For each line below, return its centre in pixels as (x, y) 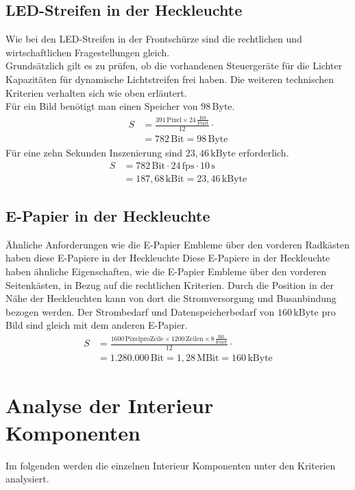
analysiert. (27, 479)
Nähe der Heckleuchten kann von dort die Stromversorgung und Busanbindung (171, 298)
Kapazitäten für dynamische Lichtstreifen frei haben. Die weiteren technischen (170, 79)
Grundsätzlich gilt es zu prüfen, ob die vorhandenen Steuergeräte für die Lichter (174, 66)
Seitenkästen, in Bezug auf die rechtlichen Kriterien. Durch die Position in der (170, 284)
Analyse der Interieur (110, 405)
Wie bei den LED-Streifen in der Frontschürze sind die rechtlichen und (154, 39)
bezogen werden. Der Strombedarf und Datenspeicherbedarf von (140, 311)
